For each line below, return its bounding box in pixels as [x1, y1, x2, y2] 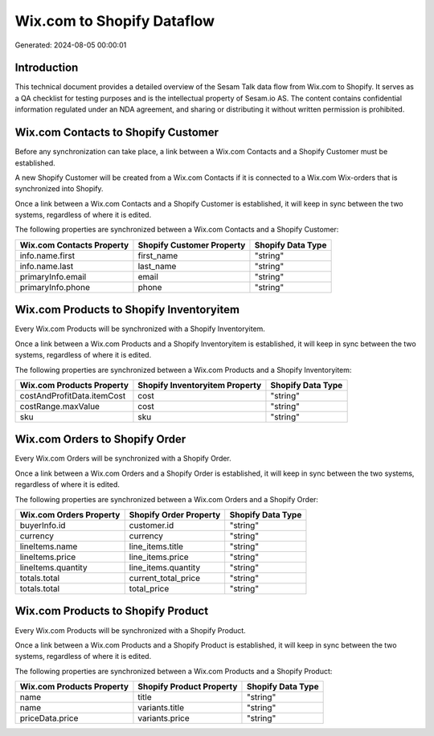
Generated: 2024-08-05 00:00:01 [14, 40, 127, 50]
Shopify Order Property [129, 509, 221, 521]
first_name [137, 250, 178, 261]
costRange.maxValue [19, 400, 100, 411]
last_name [137, 260, 177, 272]
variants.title [137, 702, 185, 714]
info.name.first [19, 250, 76, 261]
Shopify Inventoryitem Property [137, 379, 262, 390]
